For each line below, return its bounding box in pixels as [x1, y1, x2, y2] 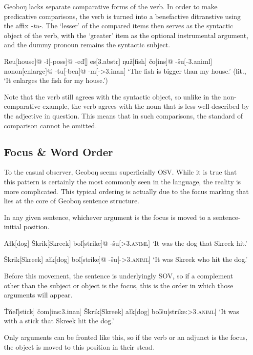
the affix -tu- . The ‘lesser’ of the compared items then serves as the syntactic [4, 20, 233, 31]
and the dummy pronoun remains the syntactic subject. [4, 39, 170, 50]
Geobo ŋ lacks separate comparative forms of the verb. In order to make [4, 1, 217, 11]
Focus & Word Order [4, 144, 113, 159]
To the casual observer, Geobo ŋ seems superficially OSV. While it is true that [4, 167, 237, 177]
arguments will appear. [4, 290, 73, 300]
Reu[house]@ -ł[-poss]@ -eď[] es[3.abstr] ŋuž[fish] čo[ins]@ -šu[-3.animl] [4, 56, 212, 66]
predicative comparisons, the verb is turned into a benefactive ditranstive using [4, 11, 241, 21]
